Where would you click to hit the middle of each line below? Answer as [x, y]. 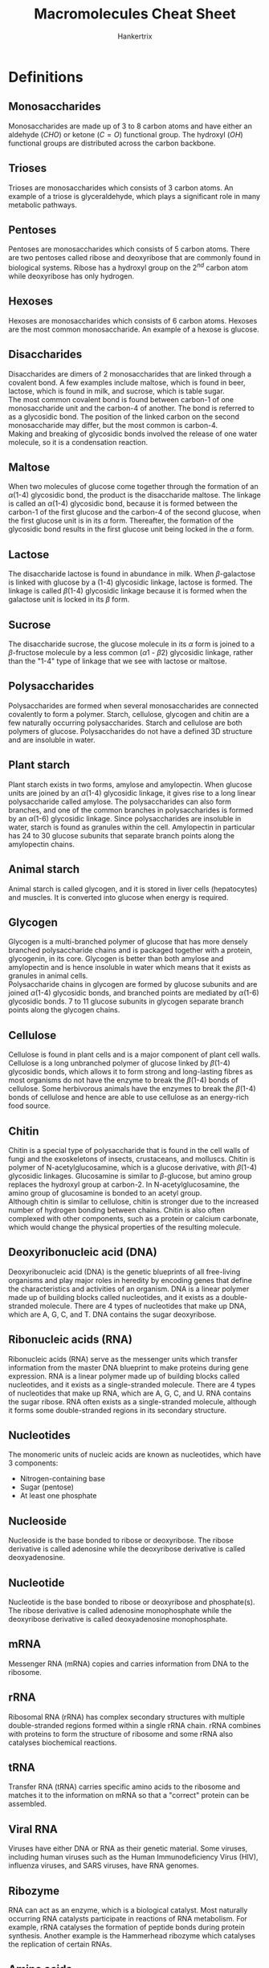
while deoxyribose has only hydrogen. [71, 276]
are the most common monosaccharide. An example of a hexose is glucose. [134, 329]
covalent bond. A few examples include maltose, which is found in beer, [127, 382]
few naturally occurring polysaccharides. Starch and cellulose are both [125, 723]
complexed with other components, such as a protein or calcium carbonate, [134, 1218]
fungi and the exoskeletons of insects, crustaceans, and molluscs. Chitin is [132, 1159]
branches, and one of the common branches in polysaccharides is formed [131, 810]
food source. [29, 1106]
